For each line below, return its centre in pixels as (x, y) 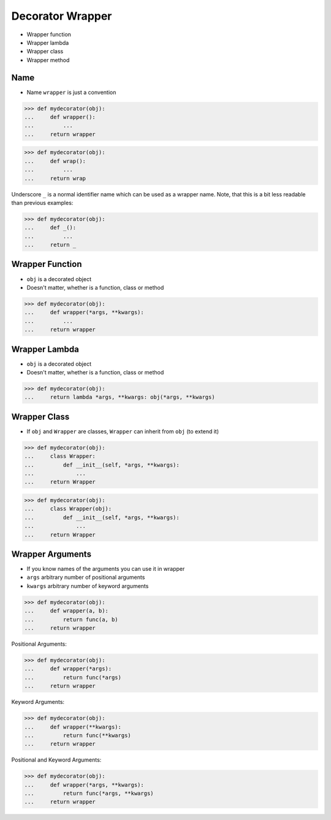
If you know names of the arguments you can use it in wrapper (106, 569)
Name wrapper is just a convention (71, 92)
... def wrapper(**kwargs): (73, 727)
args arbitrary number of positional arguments (86, 578)
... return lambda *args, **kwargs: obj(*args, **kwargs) (120, 397)
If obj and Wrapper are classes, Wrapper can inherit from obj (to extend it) (123, 431)
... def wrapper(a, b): (66, 611)
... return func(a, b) (71, 619)
